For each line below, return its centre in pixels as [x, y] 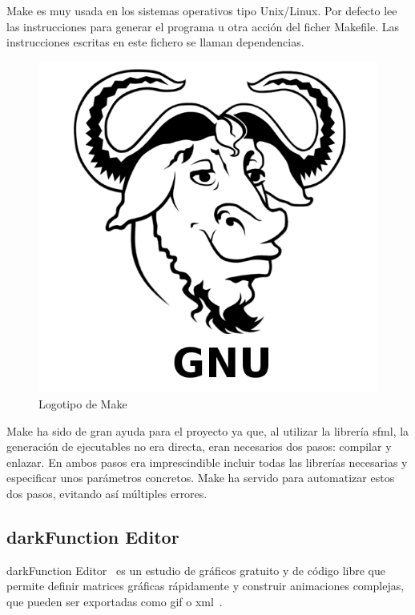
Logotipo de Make [83, 404]
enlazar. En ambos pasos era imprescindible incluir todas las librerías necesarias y [207, 462]
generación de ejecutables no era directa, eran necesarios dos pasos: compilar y [199, 446]
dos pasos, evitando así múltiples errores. [107, 494]
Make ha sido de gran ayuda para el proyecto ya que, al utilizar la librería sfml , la [208, 430]
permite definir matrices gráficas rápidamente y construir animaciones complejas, [205, 586]
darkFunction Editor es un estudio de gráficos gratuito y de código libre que [196, 570]
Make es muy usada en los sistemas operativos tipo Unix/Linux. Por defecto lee [202, 10]
